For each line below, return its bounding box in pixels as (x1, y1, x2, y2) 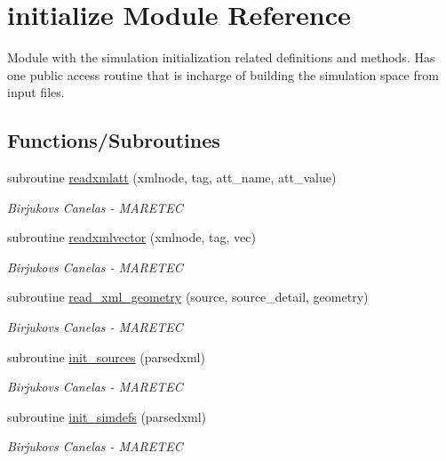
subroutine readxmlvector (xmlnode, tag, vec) (7, 228, 256, 247)
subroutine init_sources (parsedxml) (7, 347, 205, 366)
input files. (7, 83, 65, 101)
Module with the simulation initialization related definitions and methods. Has (7, 48, 435, 67)
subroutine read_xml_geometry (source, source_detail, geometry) (7, 287, 369, 306)
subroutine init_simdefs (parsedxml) (7, 407, 207, 425)
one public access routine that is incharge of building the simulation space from (7, 65, 439, 84)
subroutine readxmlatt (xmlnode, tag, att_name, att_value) (7, 168, 337, 187)
